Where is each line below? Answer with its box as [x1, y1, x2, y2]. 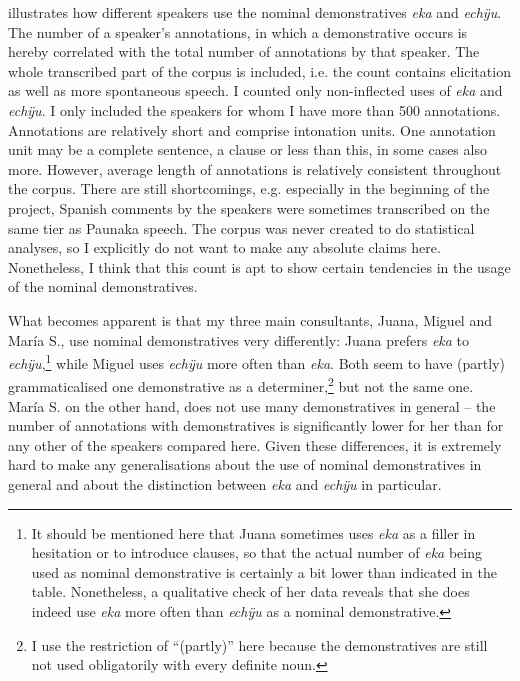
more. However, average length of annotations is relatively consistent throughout [8, 158, 502, 179]
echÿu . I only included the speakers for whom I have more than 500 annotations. [8, 99, 501, 120]
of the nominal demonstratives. [8, 276, 198, 297]
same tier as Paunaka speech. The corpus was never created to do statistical [8, 217, 475, 238]
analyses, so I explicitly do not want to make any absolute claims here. [8, 237, 441, 258]
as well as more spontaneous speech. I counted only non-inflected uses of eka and [8, 80, 503, 101]
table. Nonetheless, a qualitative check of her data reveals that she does [31, 581, 470, 602]
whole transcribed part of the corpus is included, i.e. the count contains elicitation [8, 60, 511, 81]
